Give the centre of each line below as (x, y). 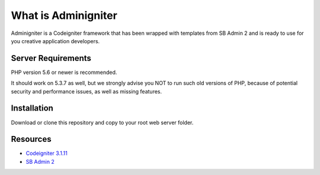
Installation (32, 108)
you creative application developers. (55, 41)
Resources (31, 139)
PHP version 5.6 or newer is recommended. (64, 72)
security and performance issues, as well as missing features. (87, 91)
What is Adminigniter (64, 15)
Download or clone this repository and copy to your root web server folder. (102, 122)
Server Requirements (51, 58)
